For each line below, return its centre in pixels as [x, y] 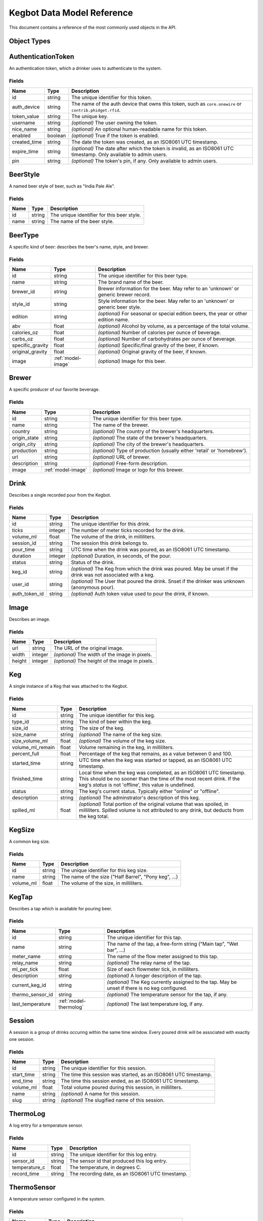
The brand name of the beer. [131, 282]
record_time [26, 1174]
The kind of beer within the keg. [115, 721]
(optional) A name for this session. [100, 1094]
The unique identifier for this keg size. [104, 870]
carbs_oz [23, 338]
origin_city [24, 444]
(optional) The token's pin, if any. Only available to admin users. [144, 161]
